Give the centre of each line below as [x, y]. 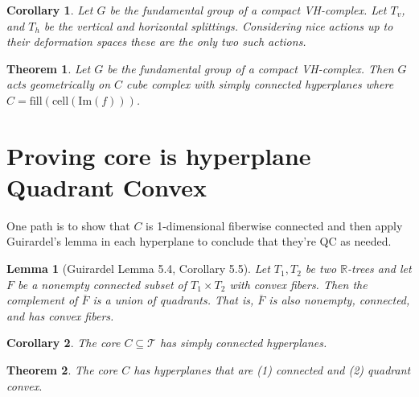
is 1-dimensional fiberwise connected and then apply [274, 225]
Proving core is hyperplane [159, 155]
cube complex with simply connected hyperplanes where [260, 84]
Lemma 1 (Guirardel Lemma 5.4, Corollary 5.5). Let [138, 269]
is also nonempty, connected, [339, 300]
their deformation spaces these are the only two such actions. [156, 41]
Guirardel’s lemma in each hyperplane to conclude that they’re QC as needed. [199, 241]
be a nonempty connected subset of [103, 284]
